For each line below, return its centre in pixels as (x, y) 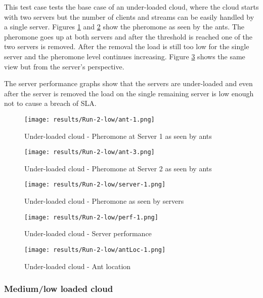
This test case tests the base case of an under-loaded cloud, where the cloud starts (131, 7)
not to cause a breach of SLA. (50, 103)
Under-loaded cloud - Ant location (78, 266)
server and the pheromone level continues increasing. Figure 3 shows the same (125, 56)
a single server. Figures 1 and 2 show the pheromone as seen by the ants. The (124, 27)
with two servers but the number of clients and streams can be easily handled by (129, 16)
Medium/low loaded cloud (59, 289)
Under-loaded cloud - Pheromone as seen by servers (104, 201)
